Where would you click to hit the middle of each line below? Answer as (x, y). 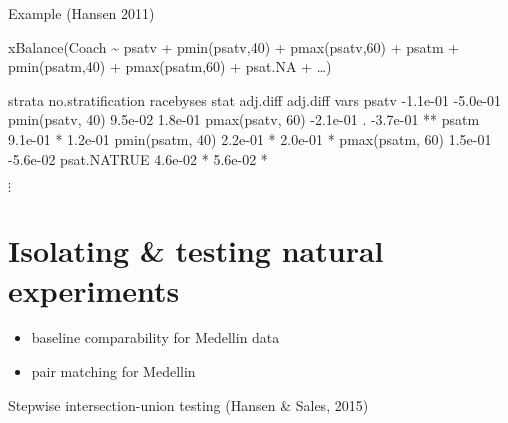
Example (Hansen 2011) (81, 13)
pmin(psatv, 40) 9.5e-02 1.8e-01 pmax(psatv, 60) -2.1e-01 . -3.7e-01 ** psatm (244, 119)
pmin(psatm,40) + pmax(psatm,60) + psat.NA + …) (170, 66)
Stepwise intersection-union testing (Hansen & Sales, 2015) (188, 404)
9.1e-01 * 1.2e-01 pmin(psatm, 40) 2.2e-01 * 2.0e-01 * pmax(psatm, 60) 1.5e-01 (250, 138)
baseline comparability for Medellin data (155, 337)
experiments (94, 289)
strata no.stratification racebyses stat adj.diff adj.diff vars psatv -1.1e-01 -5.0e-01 (255, 99)
